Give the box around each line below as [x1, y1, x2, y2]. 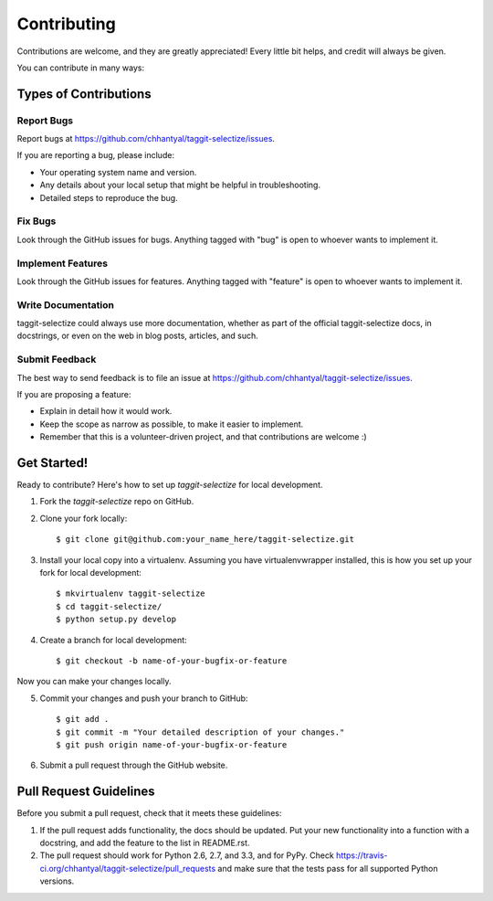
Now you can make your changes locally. [16, 676, 172, 687]
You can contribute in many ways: [16, 62, 145, 73]
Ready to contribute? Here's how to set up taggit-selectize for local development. [16, 480, 323, 491]
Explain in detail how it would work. [39, 406, 173, 417]
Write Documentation [16, 298, 114, 311]
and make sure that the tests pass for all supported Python [217, 863, 438, 874]
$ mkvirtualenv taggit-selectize [56, 588, 205, 599]
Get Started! [16, 455, 89, 471]
